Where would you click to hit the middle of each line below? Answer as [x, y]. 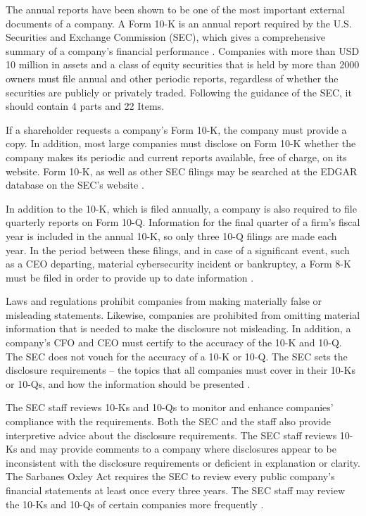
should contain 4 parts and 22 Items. [85, 106]
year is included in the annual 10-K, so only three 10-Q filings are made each [171, 235]
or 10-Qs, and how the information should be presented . [128, 383]
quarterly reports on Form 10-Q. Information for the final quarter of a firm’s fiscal [183, 222]
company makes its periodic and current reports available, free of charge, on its [176, 157]
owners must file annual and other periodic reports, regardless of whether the [172, 78]
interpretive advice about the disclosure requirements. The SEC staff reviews [171, 435]
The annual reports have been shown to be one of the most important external [175, 9]
